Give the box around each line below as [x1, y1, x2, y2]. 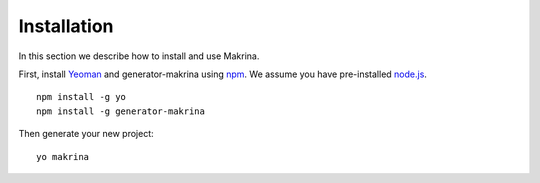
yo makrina [36, 151, 90, 162]
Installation [18, 15, 114, 37]
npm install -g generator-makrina [36, 105, 205, 117]
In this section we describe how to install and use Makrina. [18, 50, 260, 62]
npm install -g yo [36, 91, 127, 103]
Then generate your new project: [18, 128, 154, 140]
